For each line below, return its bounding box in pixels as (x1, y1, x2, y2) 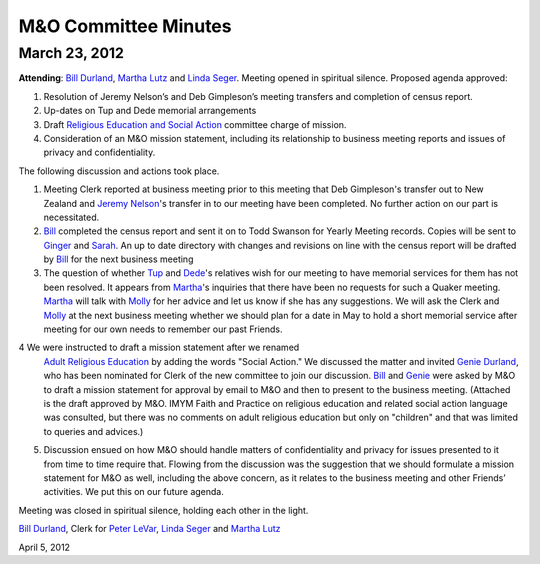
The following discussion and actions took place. (18, 165, 220, 177)
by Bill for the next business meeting (43, 253, 194, 265)
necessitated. (43, 211, 100, 223)
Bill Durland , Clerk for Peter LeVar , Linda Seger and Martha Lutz (18, 523, 281, 535)
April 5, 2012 (18, 541, 70, 553)
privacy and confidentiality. (43, 146, 156, 159)
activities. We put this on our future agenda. (43, 486, 224, 498)
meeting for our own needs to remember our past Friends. (43, 323, 283, 335)
